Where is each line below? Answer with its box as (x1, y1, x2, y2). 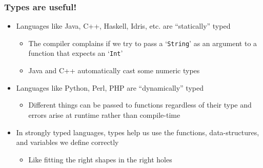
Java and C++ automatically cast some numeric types (28, 65, 200, 76)
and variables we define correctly (16, 137, 119, 148)
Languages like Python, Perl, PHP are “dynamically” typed (16, 82, 204, 93)
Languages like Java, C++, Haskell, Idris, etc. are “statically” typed (16, 20, 231, 31)
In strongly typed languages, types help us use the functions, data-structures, (16, 127, 259, 137)
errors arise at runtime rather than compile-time (28, 109, 180, 120)
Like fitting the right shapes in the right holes (28, 154, 172, 164)
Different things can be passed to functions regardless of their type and (28, 99, 252, 110)
